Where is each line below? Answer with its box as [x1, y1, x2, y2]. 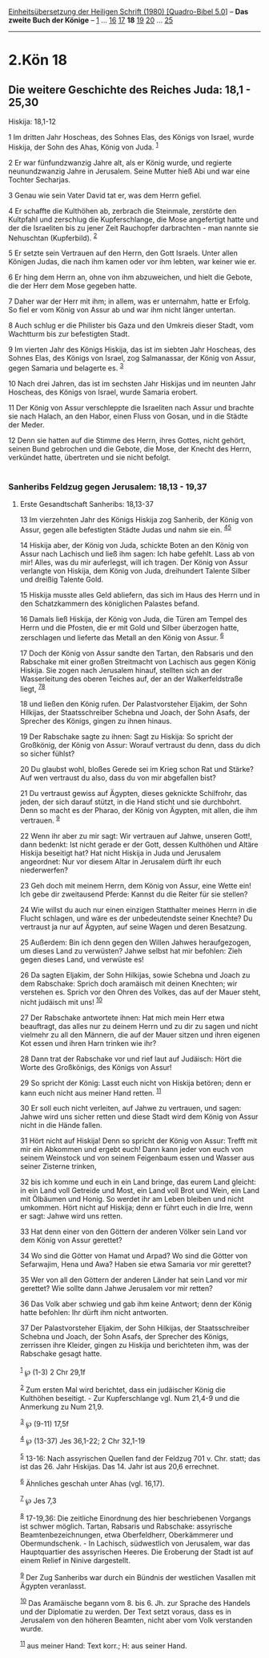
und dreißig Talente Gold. [19, 574, 104, 584]
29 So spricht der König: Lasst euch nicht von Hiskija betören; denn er [19, 1078, 251, 1088]
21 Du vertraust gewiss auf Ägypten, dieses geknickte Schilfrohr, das [19, 789, 247, 798]
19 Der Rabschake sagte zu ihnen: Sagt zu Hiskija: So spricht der [19, 732, 234, 741]
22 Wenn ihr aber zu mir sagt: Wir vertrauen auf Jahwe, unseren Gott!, [19, 831, 252, 840]
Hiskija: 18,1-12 [8, 116, 56, 126]
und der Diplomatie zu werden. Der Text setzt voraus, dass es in [19, 1607, 232, 1616]
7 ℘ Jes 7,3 [19, 1494, 57, 1505]
